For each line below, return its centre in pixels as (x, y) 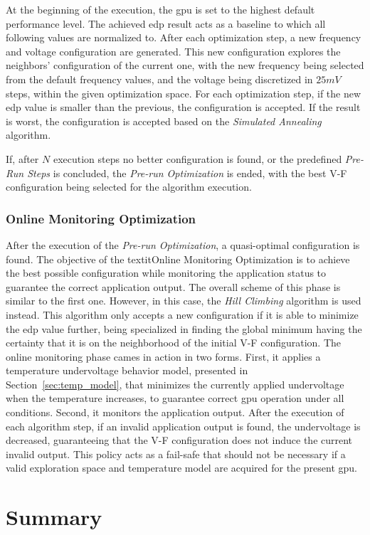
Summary (54, 517)
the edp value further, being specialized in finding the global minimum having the (184, 328)
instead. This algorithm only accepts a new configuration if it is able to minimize (182, 314)
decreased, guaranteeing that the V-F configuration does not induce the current (179, 440)
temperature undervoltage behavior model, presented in (127, 370)
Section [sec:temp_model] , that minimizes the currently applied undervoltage (175, 384)
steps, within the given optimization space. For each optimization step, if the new (184, 93)
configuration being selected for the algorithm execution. (129, 187)
